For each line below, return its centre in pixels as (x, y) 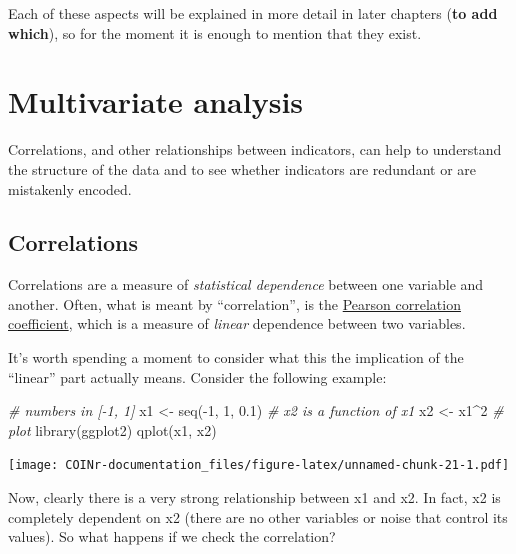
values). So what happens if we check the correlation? (172, 536)
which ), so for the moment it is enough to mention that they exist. (215, 32)
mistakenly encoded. (70, 188)
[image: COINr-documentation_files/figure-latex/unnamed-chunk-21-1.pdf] (259, 465)
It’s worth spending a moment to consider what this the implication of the (236, 357)
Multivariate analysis (156, 101)
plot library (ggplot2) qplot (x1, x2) (112, 429)
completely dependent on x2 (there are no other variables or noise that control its (258, 516)
